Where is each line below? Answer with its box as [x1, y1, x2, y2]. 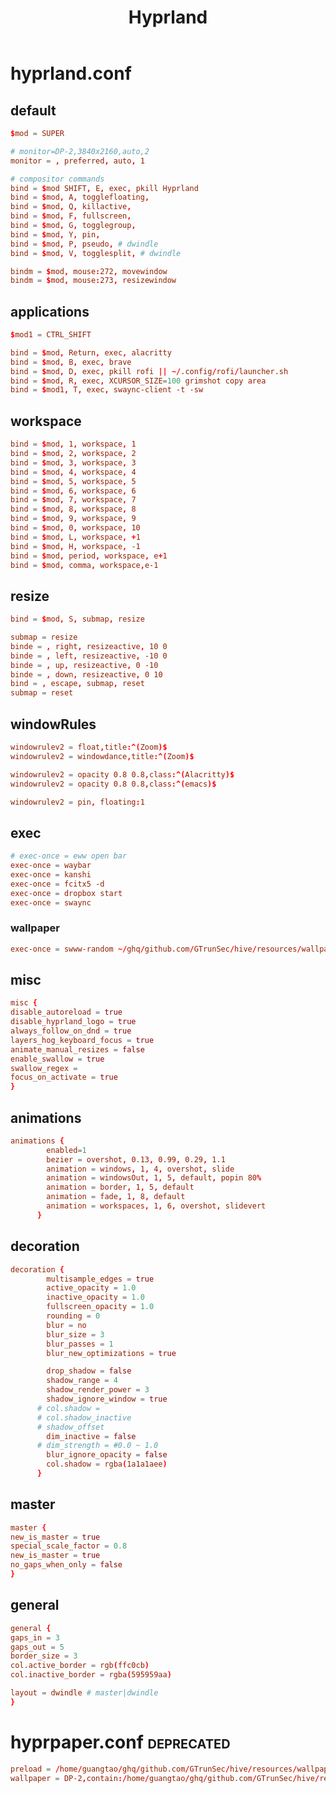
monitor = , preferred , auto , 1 [10, 156, 145, 166]
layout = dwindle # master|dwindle [10, 1688, 159, 1698]
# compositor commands [10, 174, 105, 184]
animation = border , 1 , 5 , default [46, 1182, 195, 1193]
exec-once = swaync [10, 897, 92, 908]
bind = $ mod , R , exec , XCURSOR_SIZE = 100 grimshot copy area [10, 376, 267, 386]
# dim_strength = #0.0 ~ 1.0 [36, 1441, 159, 1451]
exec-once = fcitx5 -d [10, 879, 105, 889]
